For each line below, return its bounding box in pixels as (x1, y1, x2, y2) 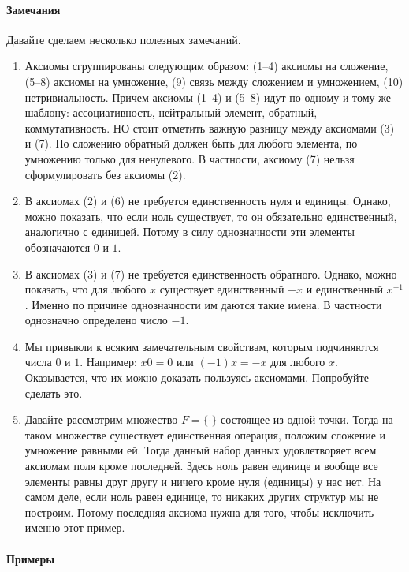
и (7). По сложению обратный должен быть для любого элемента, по (24, 135, 358, 151)
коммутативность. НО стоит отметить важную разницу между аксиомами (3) (24, 119, 395, 136)
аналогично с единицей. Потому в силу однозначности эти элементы (24, 223, 355, 240)
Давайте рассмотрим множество (24, 411, 178, 428)
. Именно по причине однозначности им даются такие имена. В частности (24, 296, 382, 312)
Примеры (6, 550, 55, 566)
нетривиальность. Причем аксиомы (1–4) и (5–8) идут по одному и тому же (24, 88, 391, 105)
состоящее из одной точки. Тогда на (221, 411, 393, 428)
